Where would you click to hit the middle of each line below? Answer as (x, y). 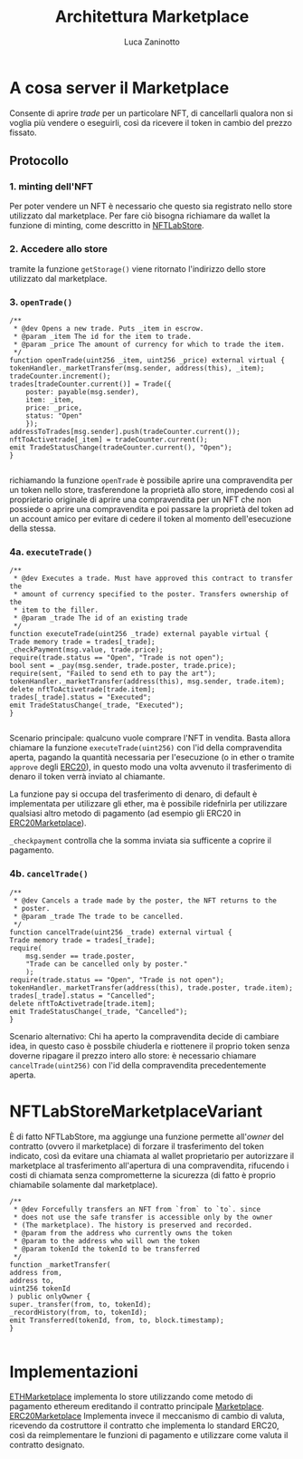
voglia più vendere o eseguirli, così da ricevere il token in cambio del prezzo (151, 122)
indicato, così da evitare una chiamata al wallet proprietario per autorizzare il (152, 1155)
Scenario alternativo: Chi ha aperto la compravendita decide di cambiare (144, 1036)
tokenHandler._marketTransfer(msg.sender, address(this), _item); (137, 368)
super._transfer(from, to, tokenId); (80, 1304)
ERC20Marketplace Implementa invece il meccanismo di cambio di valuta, (147, 1416)
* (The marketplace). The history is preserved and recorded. (133, 1225)
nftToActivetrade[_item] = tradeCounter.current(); (109, 440)
